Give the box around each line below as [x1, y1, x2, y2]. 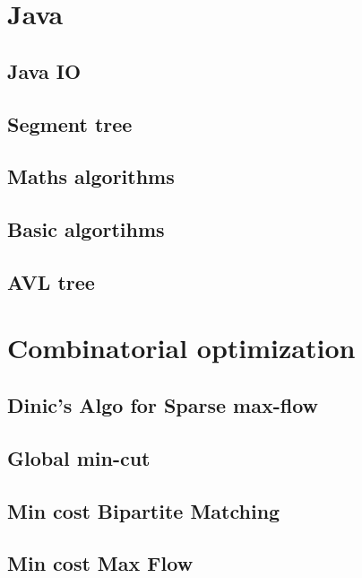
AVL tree [7, 267, 95, 295]
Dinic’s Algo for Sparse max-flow [7, 391, 319, 419]
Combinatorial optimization [7, 329, 356, 366]
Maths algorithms [7, 162, 175, 190]
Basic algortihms [7, 215, 165, 243]
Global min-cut [7, 443, 151, 471]
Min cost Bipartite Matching [7, 496, 280, 524]
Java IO [7, 57, 82, 84]
